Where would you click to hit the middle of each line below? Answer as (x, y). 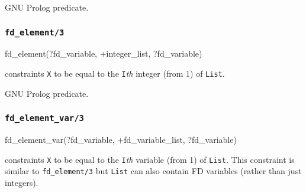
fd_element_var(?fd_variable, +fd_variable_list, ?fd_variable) (121, 139)
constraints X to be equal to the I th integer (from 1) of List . (115, 73)
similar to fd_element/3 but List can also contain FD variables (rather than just (153, 171)
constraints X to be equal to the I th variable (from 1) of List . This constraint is (150, 159)
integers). (22, 182)
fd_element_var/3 (44, 118)
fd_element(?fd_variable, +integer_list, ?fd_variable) (104, 53)
